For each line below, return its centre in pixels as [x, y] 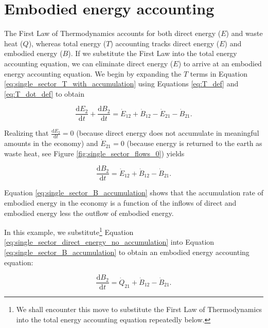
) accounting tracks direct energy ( [165, 43]
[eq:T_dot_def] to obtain [44, 93]
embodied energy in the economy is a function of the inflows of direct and [120, 203]
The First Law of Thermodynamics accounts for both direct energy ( [113, 33]
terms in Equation [219, 73]
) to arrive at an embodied [220, 63]
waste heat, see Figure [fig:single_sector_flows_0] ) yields [94, 153]
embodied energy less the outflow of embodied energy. [89, 213]
